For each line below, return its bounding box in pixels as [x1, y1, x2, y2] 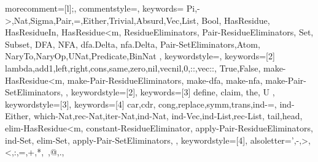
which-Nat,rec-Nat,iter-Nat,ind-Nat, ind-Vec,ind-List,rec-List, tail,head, [33, 109, 303, 122]
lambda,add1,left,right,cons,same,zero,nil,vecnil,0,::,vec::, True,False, [5, 61, 261, 74]
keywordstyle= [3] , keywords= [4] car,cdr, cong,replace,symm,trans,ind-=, [5, 97, 277, 110]
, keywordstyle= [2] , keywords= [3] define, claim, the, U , [66, 86, 275, 98]
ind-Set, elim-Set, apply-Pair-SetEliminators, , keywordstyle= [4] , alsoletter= [5, 133, 292, 146]
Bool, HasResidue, [201, 13, 270, 26]
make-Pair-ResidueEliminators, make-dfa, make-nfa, [67, 73, 263, 86]
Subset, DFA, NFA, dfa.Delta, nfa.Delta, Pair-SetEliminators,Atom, [5, 37, 260, 50]
